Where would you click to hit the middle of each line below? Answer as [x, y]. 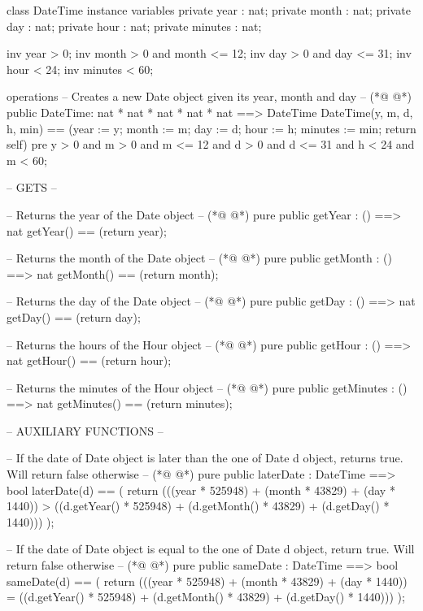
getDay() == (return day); [74, 316]
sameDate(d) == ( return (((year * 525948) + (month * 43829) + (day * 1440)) [207, 581]
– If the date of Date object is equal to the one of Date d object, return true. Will [211, 549]
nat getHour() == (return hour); [89, 360]
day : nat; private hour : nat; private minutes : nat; [134, 26]
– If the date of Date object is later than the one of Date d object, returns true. [205, 458]
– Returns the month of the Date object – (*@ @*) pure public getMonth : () [199, 258]
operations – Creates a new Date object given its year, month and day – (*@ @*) [209, 96]
